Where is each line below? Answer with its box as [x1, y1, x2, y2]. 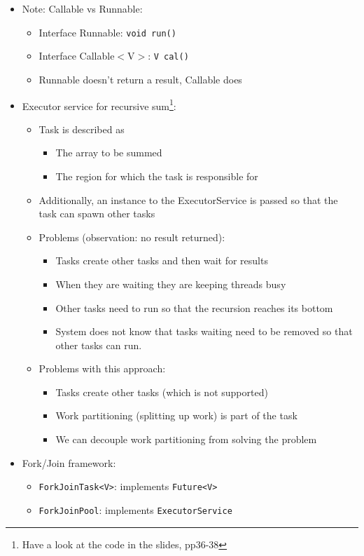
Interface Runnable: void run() [38, 25, 176, 39]
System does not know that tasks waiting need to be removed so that [55, 324, 353, 339]
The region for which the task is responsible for [55, 168, 258, 183]
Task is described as [38, 121, 125, 136]
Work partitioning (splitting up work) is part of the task [55, 408, 297, 423]
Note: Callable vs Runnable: [22, 1, 143, 15]
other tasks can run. [55, 337, 142, 352]
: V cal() [148, 48, 189, 63]
